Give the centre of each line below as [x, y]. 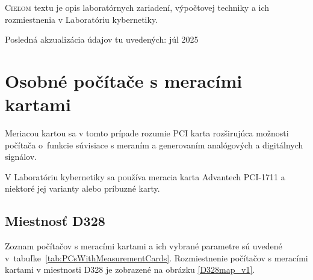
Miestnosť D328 [55, 221]
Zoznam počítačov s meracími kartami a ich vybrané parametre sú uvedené [144, 246]
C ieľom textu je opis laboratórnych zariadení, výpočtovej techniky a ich [137, 7]
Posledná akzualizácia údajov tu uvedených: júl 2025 [102, 39]
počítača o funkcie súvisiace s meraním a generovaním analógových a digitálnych [154, 145]
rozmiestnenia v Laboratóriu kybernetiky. [82, 19]
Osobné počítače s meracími [124, 80]
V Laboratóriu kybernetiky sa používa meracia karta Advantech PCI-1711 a [145, 176]
